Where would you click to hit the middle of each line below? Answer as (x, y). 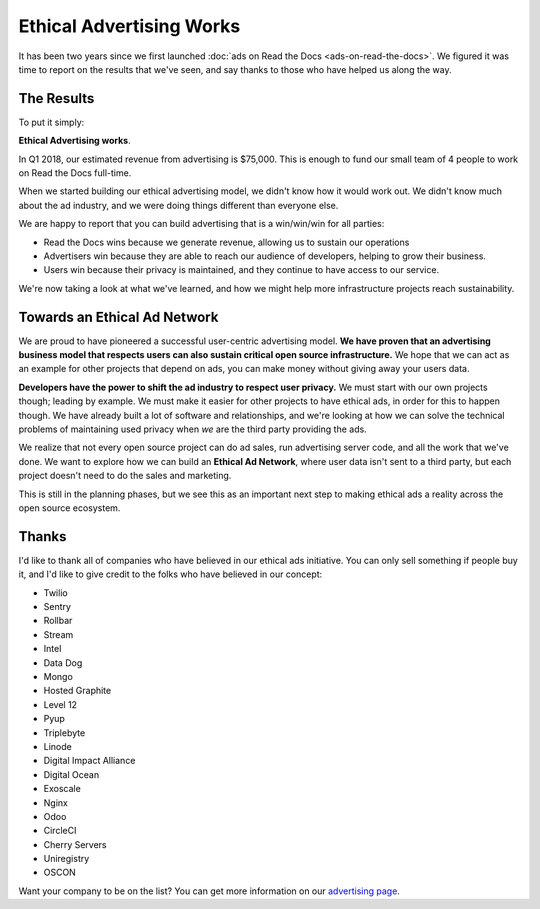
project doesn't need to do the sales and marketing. (125, 476)
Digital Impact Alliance (89, 761)
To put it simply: (51, 122)
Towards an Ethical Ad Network (118, 316)
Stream (58, 634)
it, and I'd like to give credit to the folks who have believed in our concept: (170, 574)
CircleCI (60, 831)
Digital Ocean (71, 774)
